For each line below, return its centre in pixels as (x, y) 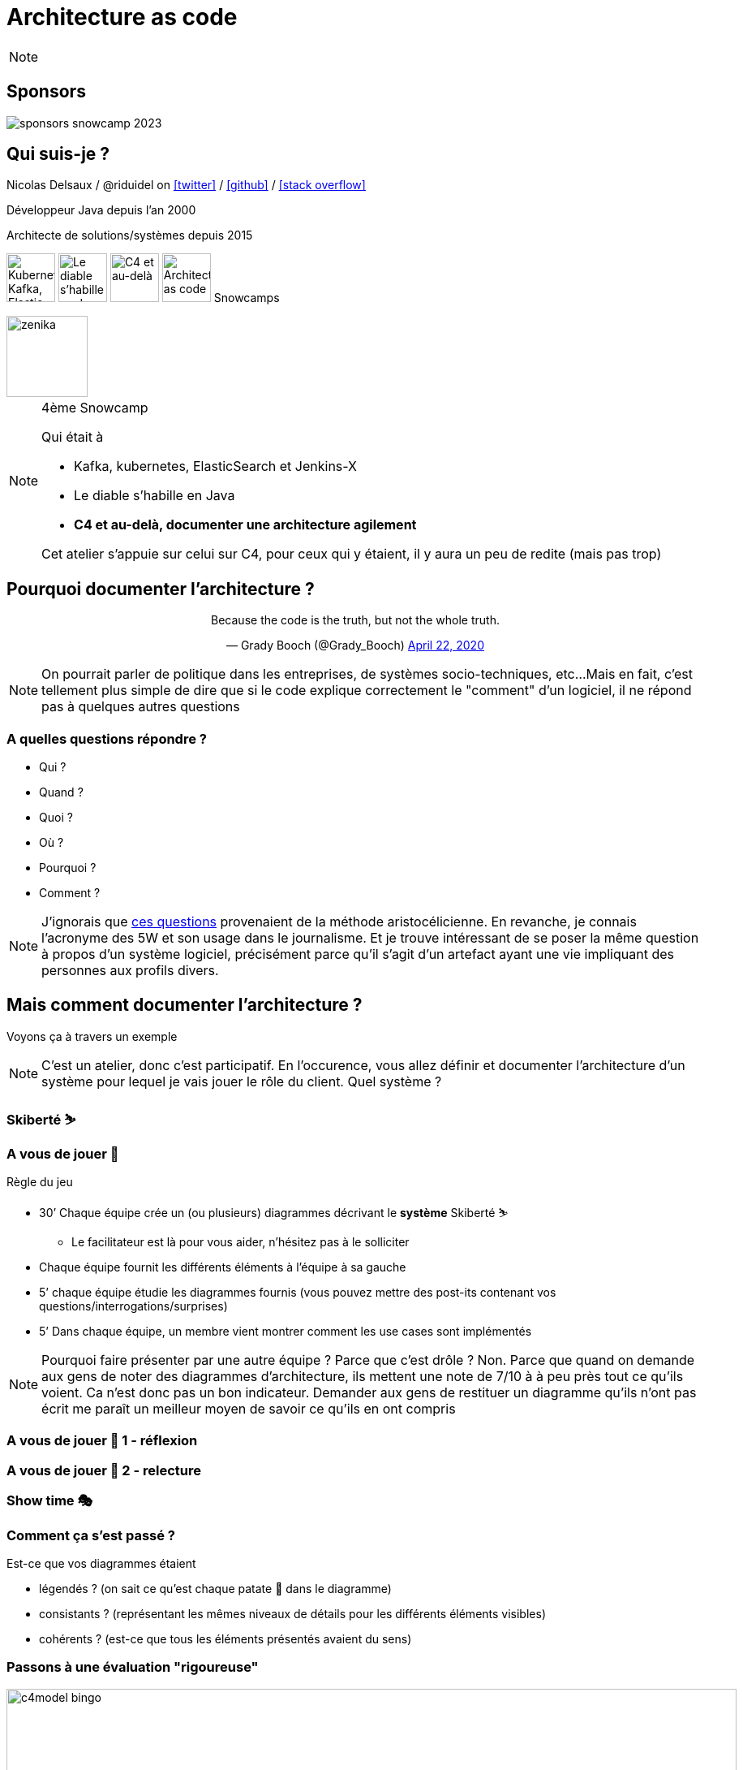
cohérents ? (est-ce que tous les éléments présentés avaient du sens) (225, 1638)
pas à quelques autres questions (141, 707)
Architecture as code (122, 17)
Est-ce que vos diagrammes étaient (101, 1563)
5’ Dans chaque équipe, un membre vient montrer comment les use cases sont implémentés (286, 1331)
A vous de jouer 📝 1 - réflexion (102, 1441)
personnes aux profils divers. (130, 971)
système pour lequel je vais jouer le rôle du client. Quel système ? (242, 1081)
